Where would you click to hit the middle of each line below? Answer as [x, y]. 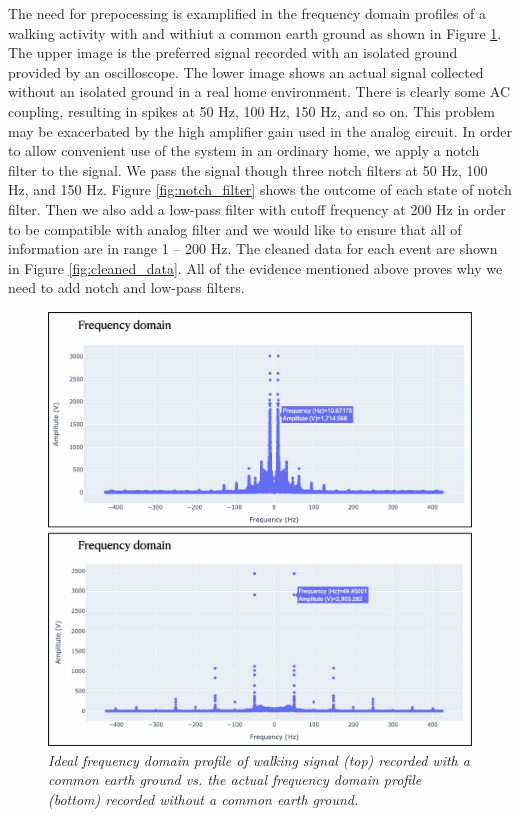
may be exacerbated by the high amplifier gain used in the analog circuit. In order [260, 130]
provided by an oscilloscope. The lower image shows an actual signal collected [246, 71]
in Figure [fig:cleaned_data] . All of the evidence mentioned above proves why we [255, 267]
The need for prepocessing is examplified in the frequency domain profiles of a [247, 13]
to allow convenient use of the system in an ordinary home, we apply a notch [244, 150]
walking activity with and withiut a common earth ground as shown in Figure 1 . [255, 32]
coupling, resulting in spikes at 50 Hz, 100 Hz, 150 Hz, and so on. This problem [251, 110]
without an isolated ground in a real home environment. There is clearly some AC [259, 91]
